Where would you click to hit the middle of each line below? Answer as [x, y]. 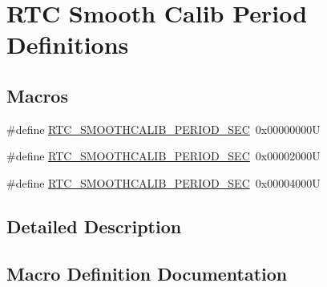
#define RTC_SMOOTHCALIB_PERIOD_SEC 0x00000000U [163, 129]
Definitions [68, 44]
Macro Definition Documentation [147, 273]
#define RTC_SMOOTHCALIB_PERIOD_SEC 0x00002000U [163, 156]
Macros [37, 95]
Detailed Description [94, 226]
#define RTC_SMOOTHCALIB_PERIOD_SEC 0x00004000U [163, 182]
